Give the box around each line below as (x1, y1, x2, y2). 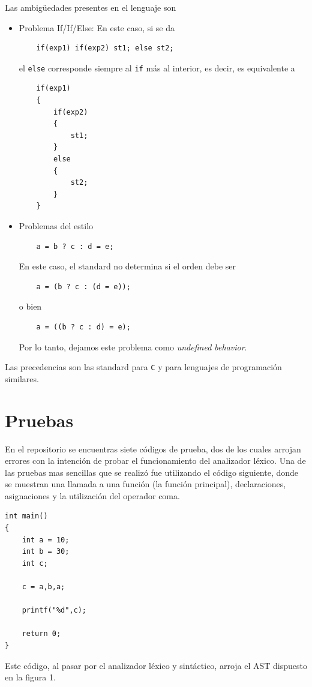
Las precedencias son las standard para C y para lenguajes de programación (5, 361, 282, 373)
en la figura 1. (5, 671, 56, 683)
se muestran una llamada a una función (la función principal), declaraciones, (5, 478, 286, 490)
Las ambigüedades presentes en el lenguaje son (5, 1, 176, 13)
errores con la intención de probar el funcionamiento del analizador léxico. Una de (5, 454, 306, 467)
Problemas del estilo (19, 219, 94, 232)
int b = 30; (22, 547, 70, 556)
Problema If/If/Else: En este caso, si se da (19, 21, 175, 34)
